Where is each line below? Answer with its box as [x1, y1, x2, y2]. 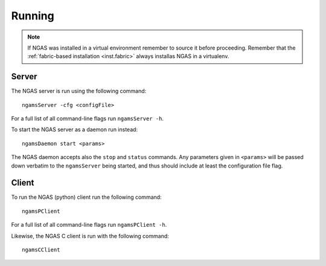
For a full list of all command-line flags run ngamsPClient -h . [11, 221, 167, 229]
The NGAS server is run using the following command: [11, 88, 147, 95]
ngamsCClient [22, 247, 60, 253]
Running [11, 9, 54, 22]
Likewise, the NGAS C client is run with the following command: [11, 232, 169, 239]
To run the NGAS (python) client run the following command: [11, 193, 162, 201]
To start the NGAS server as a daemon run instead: [11, 126, 138, 133]
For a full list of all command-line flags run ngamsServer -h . [11, 115, 164, 122]
